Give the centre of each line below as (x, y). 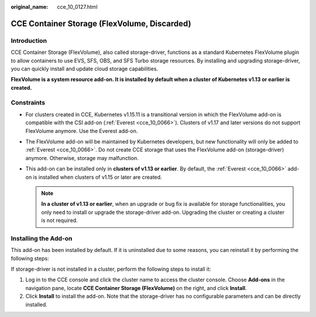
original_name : (30, 7)
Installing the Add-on (42, 238)
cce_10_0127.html (77, 7)
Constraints (28, 103)
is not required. (60, 220)
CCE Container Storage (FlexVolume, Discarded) (101, 23)
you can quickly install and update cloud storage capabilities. (84, 69)
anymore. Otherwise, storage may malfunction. (82, 158)
